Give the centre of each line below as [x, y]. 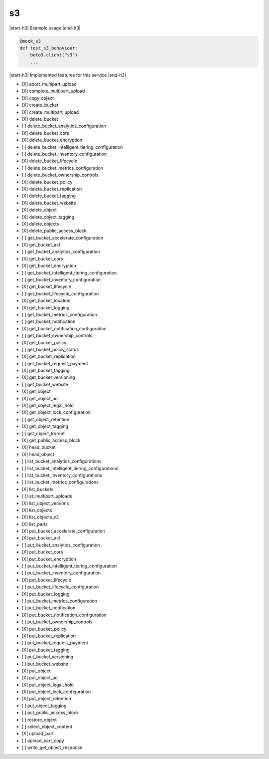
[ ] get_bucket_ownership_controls [57, 336]
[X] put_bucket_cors [42, 552]
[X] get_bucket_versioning [48, 377]
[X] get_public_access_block [51, 440]
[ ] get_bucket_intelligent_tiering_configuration [69, 272]
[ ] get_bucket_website [45, 384]
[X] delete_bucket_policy [47, 182]
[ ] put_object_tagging [44, 706]
